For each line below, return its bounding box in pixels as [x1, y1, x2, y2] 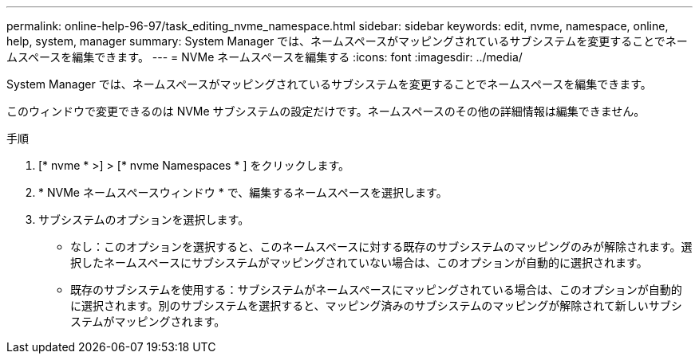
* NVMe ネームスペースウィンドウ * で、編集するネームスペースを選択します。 [38, 186, 448, 199]
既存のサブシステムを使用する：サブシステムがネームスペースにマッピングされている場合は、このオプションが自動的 [70, 283, 682, 296]
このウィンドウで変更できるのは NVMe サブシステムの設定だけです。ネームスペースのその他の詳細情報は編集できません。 [6, 104, 646, 118]
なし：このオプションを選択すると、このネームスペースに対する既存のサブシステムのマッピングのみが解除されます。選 [70, 240, 693, 253]
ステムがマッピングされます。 [70, 315, 226, 328]
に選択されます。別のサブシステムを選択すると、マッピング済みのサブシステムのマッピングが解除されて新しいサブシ [70, 299, 682, 312]
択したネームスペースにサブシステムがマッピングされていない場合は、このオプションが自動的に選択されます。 [70, 256, 648, 269]
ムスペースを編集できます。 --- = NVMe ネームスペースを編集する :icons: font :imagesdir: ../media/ [6, 50, 523, 64]
